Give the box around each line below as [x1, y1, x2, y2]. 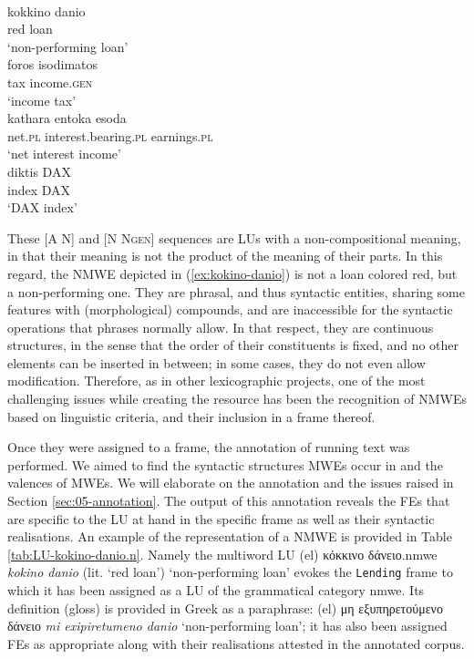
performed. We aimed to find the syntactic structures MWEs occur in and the [7, 455, 443, 474]
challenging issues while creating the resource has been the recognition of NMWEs [7, 389, 468, 408]
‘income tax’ [7, 90, 77, 109]
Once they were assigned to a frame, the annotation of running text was [7, 438, 410, 457]
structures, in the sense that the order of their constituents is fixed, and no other [7, 335, 459, 355]
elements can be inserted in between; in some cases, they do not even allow [7, 353, 426, 372]
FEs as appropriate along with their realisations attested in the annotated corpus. [7, 633, 465, 653]
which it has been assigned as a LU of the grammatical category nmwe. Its [7, 581, 425, 600]
